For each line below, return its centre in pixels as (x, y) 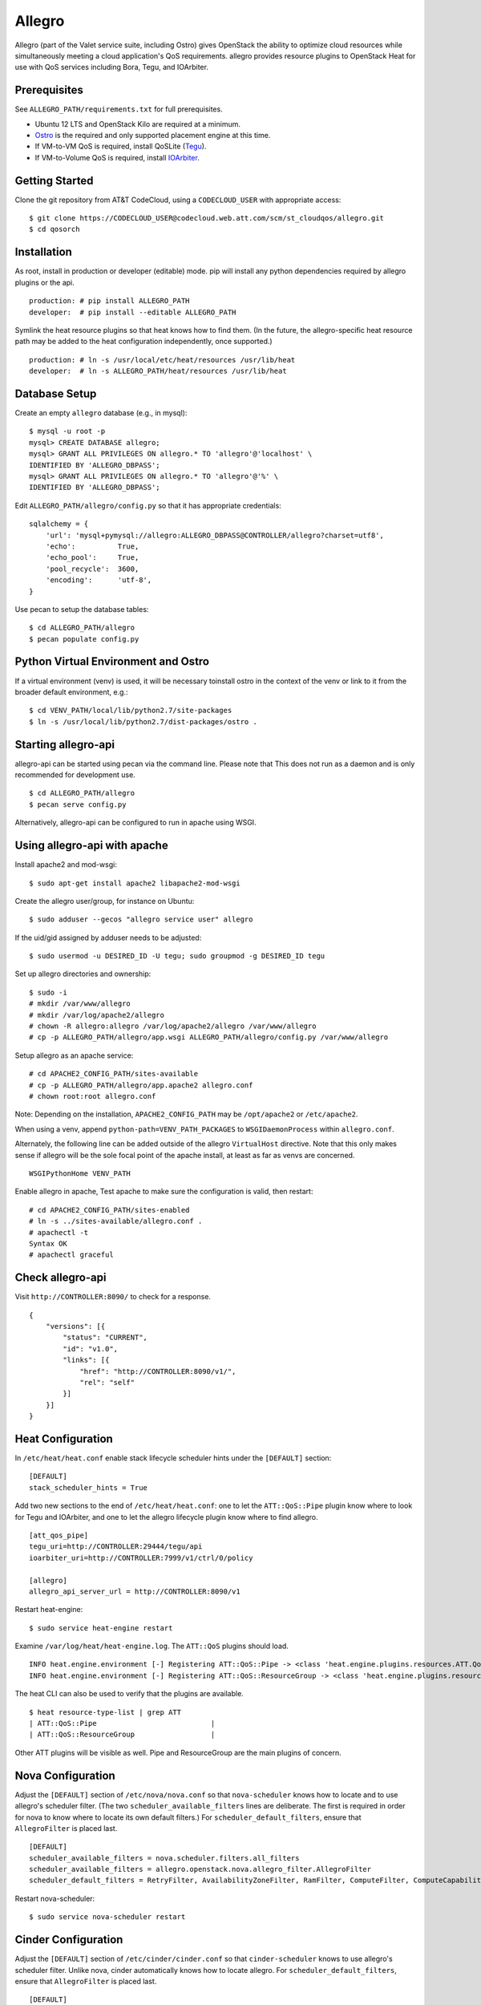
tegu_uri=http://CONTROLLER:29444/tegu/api (116, 1547)
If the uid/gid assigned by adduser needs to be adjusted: (108, 938)
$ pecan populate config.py (84, 639)
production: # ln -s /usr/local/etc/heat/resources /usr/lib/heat (162, 360)
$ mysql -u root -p (67, 431)
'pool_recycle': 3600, (92, 569)
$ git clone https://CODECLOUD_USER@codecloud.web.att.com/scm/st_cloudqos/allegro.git (207, 218)
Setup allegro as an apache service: (74, 1055)
